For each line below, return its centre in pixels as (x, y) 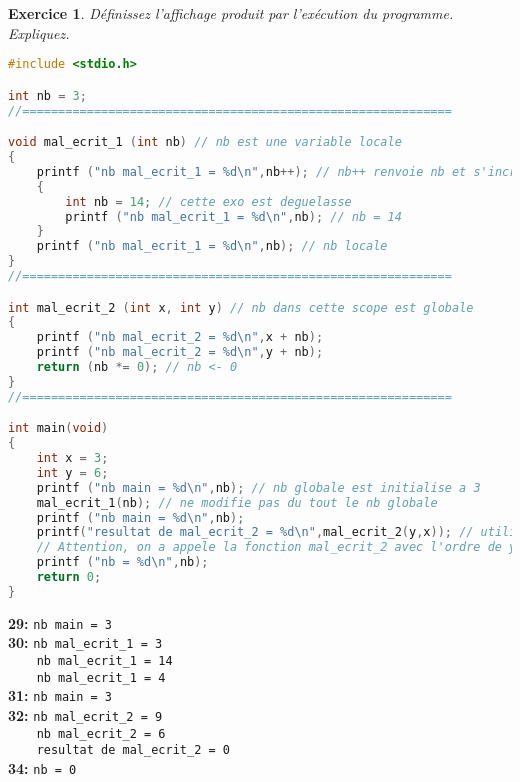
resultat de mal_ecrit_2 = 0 (133, 750)
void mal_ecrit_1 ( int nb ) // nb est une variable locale (205, 142)
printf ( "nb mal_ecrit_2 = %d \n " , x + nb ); (180, 337)
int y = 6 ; (72, 472)
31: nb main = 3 (60, 695)
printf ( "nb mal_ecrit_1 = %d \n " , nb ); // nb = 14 (233, 216)
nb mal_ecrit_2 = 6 (101, 733)
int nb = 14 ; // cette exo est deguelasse (208, 201)
